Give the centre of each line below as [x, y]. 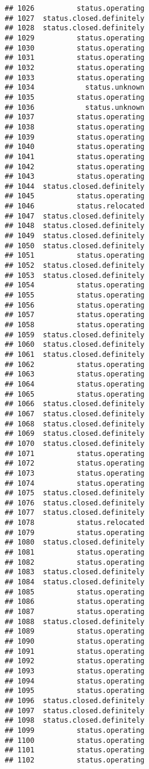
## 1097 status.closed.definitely [75, 711]
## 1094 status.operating [75, 681]
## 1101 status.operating [75, 750]
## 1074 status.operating [75, 483]
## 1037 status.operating [75, 117]
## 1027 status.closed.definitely [75, 18]
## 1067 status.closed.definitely [75, 414]
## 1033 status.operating [75, 77]
